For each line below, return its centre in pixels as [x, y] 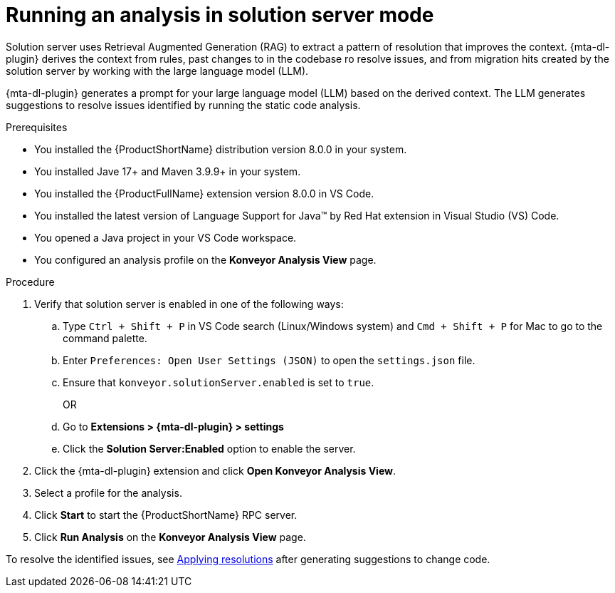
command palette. [105, 338]
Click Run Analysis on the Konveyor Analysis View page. [170, 537]
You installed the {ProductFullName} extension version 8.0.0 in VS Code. [204, 193]
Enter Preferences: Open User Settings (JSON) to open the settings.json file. [269, 360]
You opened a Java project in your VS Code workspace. [165, 237]
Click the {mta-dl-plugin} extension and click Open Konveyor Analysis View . [215, 470]
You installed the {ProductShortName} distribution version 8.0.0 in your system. [221, 149]
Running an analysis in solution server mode [220, 15]
